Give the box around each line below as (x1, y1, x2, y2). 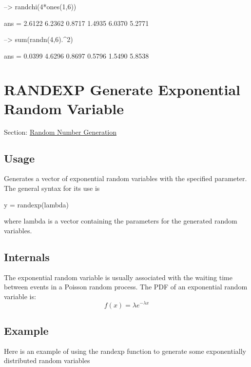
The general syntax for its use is (4, 183, 100, 193)
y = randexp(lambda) (4, 199, 69, 209)
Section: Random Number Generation (4, 126, 117, 137)
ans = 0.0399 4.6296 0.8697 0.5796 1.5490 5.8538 (4, 50, 149, 61)
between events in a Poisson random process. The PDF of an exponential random (4, 282, 248, 292)
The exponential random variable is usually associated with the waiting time (4, 272, 232, 282)
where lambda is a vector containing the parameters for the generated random (4, 216, 237, 226)
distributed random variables (4, 355, 90, 366)
